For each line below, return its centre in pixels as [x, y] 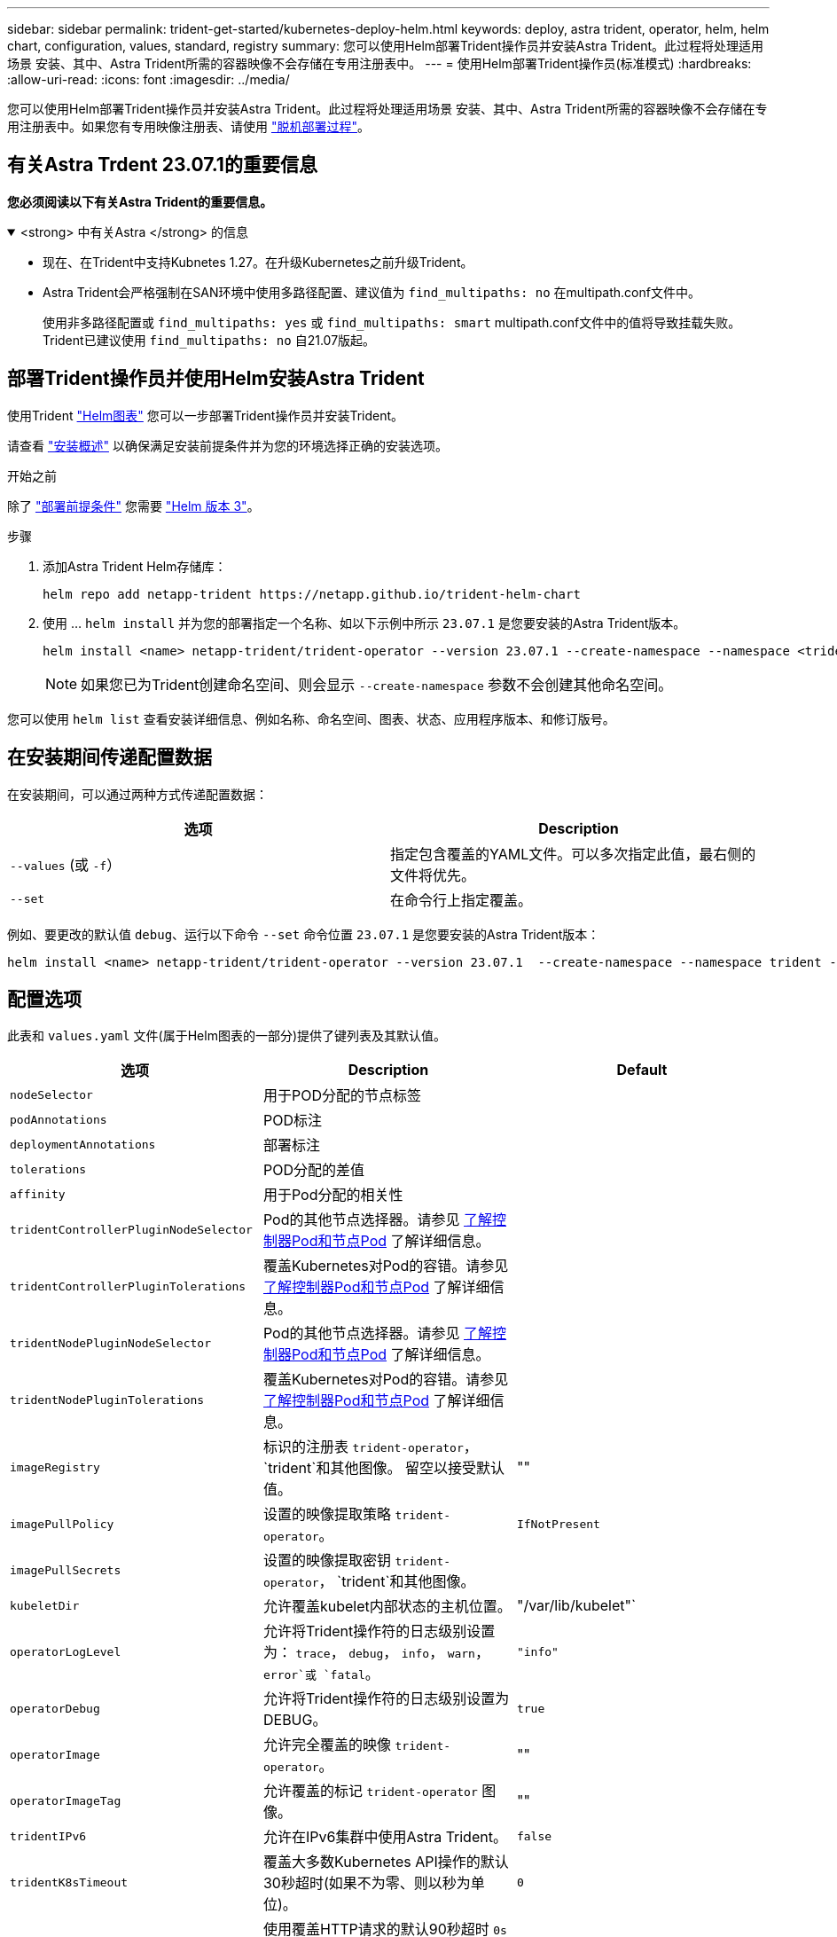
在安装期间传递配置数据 [110, 757]
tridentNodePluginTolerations [107, 1400]
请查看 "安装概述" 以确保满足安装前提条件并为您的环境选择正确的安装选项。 [227, 445]
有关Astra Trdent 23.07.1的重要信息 [162, 165]
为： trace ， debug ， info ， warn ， [376, 1653]
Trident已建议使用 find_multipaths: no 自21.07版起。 [209, 340]
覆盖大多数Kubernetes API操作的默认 [386, 1862]
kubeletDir [45, 1605]
